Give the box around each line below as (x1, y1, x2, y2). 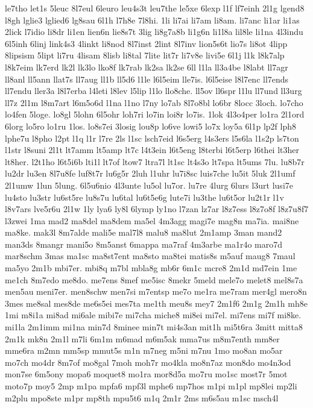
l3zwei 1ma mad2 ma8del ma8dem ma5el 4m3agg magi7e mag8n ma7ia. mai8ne (5, 214, 299, 227)
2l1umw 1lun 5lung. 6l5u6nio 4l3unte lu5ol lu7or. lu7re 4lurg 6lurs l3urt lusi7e (5, 178, 293, 191)
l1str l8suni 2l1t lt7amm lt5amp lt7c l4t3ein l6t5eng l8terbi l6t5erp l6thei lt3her (5, 143, 299, 156)
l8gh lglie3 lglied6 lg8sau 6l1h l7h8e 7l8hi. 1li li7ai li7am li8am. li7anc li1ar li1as (5, 13, 300, 26)
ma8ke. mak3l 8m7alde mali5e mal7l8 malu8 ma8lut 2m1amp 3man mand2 (5, 226, 282, 239)
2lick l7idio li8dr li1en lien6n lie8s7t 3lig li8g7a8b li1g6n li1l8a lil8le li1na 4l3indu (5, 25, 303, 38)
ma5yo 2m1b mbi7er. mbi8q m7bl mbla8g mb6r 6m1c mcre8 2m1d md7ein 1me (5, 262, 297, 274)
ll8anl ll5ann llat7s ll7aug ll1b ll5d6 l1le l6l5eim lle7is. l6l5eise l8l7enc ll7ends (5, 72, 289, 85)
